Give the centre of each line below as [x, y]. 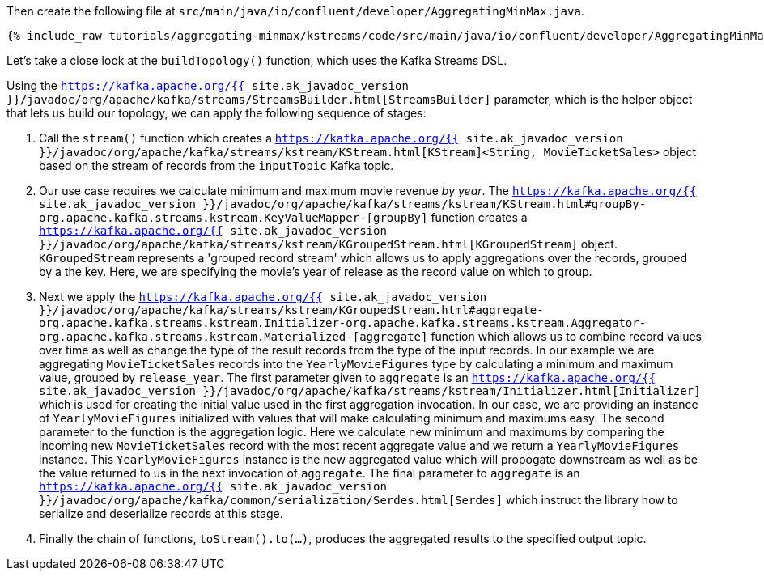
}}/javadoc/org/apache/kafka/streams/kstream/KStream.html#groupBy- [424, 204]
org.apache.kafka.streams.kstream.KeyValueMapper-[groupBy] [233, 218]
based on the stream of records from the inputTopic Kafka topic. [216, 165]
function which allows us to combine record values [566, 336]
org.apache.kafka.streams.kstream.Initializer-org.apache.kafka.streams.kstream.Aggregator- [343, 323]
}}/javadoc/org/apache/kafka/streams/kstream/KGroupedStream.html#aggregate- [291, 310]
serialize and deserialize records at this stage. [161, 513]
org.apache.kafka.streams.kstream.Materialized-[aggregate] [233, 337]
